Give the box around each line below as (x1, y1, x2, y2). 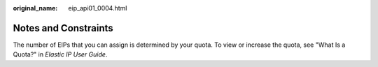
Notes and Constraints (13, 22, 113, 34)
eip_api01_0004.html (68, 4, 127, 12)
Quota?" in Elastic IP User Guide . (13, 50, 108, 59)
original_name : (13, 4, 58, 12)
